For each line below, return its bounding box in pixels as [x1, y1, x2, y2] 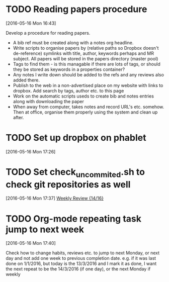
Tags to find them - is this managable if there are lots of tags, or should [13, 61, 160, 67]
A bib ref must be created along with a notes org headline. [13, 39, 134, 46]
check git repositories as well [6, 178, 131, 190]
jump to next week [6, 224, 84, 235]
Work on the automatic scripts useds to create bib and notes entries [13, 93, 154, 99]
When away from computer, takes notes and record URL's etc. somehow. [13, 104, 164, 110]
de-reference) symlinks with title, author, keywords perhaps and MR [13, 50, 154, 56]
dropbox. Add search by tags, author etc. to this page [13, 87, 124, 93]
